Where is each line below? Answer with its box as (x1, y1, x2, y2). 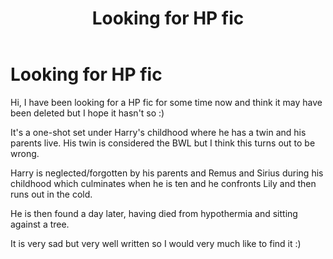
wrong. (10, 147, 40, 159)
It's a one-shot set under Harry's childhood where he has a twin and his (10, 126, 307, 138)
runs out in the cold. (10, 188, 93, 200)
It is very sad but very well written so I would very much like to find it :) (10, 237, 302, 249)
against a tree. (10, 218, 70, 230)
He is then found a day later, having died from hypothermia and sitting (10, 207, 298, 219)
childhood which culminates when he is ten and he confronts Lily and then (10, 177, 317, 189)
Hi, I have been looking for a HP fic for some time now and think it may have (10, 96, 323, 108)
